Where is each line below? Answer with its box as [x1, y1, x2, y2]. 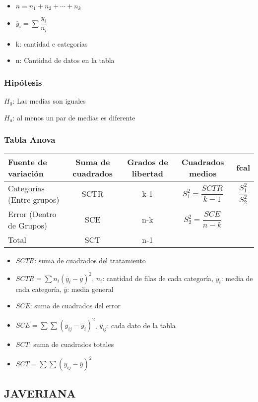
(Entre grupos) [8, 193, 60, 205]
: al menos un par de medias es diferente [12, 112, 135, 122]
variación [8, 167, 44, 179]
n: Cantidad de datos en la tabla [15, 55, 115, 65]
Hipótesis [4, 76, 42, 88]
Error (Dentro [8, 208, 57, 220]
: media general [67, 284, 114, 294]
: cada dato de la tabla [107, 320, 176, 330]
